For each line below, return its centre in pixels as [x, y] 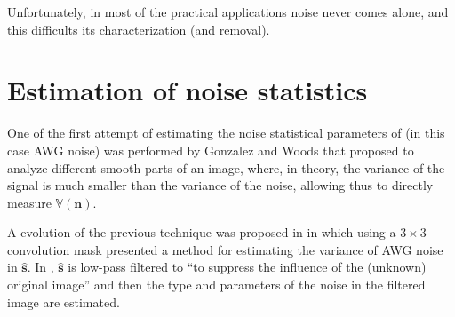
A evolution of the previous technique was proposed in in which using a [202, 232]
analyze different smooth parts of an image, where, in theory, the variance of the [226, 167]
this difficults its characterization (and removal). [139, 29]
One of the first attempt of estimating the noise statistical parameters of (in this [226, 133]
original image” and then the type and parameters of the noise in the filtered [216, 285]
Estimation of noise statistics [188, 90]
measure [29, 202]
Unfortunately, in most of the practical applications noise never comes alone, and [228, 12]
